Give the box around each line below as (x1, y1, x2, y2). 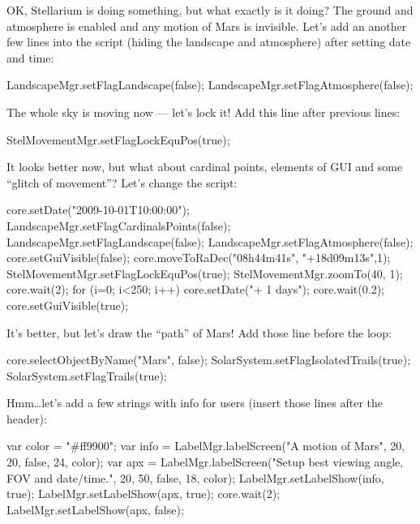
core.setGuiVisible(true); (6, 296, 129, 313)
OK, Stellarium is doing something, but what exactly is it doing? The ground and (6, 2, 414, 18)
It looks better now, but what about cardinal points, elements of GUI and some (6, 158, 403, 175)
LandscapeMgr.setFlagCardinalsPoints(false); (6, 217, 231, 234)
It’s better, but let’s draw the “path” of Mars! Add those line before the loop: (6, 324, 392, 341)
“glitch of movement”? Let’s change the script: (6, 174, 238, 191)
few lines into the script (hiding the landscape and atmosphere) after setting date (6, 33, 411, 50)
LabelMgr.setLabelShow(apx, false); (6, 500, 184, 518)
